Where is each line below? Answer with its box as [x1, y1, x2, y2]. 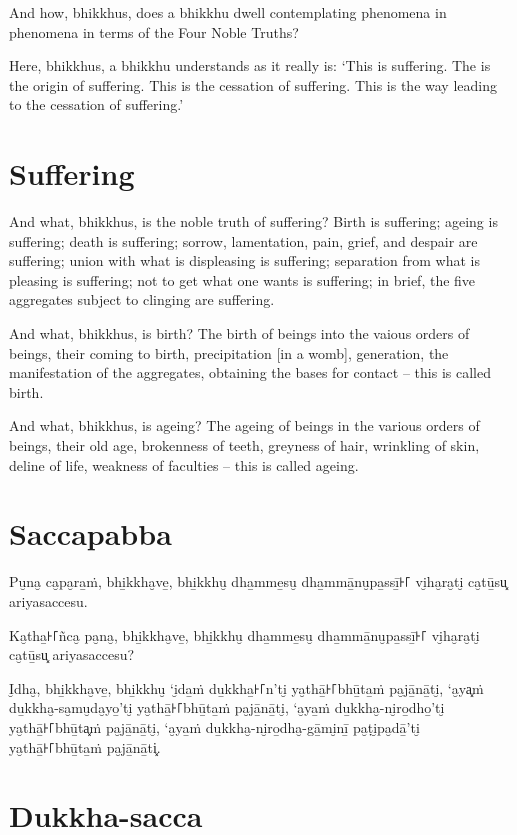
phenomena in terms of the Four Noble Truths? [9, 21, 299, 42]
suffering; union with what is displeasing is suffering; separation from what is [9, 250, 480, 271]
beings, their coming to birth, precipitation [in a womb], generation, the [9, 342, 449, 363]
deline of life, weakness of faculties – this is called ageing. [9, 454, 359, 475]
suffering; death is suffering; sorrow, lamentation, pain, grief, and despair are [9, 230, 478, 251]
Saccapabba [9, 513, 172, 554]
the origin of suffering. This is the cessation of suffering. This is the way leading [9, 74, 497, 95]
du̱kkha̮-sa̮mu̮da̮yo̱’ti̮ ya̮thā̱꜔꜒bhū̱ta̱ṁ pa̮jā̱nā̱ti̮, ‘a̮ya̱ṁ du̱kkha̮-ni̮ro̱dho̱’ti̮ [9, 697, 445, 718]
